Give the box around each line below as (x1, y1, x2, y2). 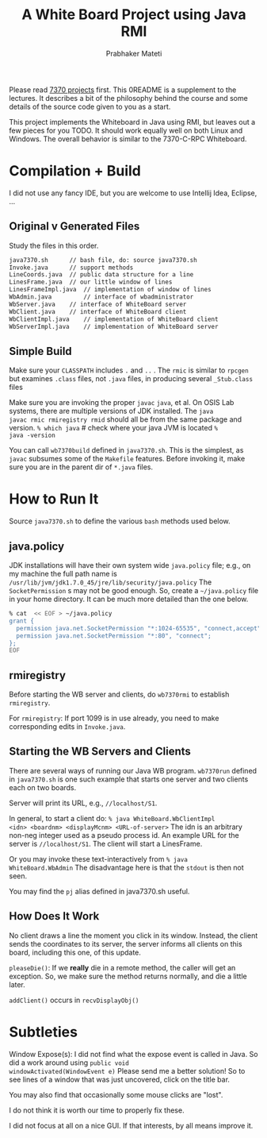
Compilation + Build (9, 162, 142, 180)
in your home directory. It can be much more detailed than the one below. (9, 594, 249, 604)
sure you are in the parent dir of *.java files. (9, 462, 154, 472)
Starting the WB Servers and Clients (9, 745, 191, 758)
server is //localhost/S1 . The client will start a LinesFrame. (9, 839, 203, 848)
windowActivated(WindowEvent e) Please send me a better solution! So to (9, 1066, 246, 1075)
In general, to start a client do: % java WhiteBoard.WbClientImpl (9, 813, 216, 823)
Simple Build (9, 344, 72, 358)
